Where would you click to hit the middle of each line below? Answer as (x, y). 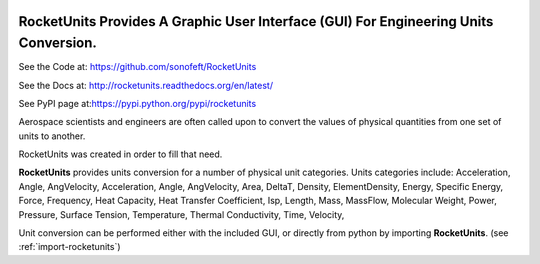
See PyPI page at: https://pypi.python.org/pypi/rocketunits (137, 103)
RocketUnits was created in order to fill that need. (120, 154)
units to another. (52, 136)
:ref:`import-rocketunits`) (69, 247)
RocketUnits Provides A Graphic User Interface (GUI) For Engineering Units (256, 21)
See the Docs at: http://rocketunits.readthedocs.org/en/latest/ (146, 85)
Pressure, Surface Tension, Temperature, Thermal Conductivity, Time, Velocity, (181, 214)
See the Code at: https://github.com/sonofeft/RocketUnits (137, 67)
